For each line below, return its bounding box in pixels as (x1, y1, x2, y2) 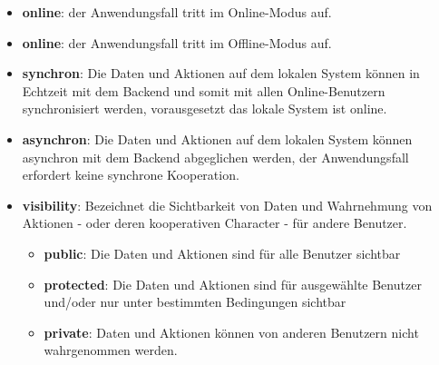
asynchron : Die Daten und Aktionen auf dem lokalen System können (22, 129, 413, 148)
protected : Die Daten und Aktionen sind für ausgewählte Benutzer (44, 274, 422, 293)
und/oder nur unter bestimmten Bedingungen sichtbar (44, 292, 346, 311)
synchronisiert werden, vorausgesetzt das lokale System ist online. (22, 99, 387, 118)
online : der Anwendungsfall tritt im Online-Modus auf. (22, 3, 332, 21)
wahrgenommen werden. (44, 340, 178, 360)
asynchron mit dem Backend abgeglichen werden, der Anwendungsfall (22, 147, 409, 166)
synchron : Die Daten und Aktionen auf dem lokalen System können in (22, 64, 420, 83)
